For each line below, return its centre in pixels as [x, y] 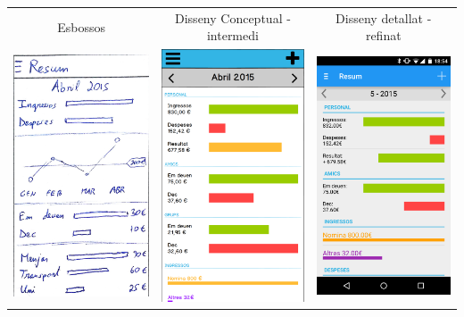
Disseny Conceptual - [233, 17]
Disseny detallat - [384, 17]
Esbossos [82, 26]
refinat [383, 35]
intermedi [232, 35]
